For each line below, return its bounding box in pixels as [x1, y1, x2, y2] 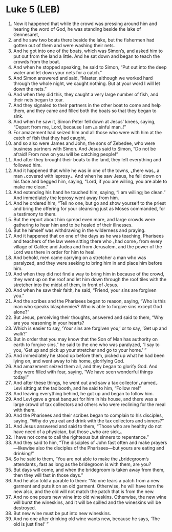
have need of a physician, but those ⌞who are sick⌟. [13, 429, 122, 435]
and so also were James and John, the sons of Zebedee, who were [13, 140, 155, 146]
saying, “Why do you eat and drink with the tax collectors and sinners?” [13, 417, 164, 423]
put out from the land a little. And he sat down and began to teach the [13, 53, 160, 59]
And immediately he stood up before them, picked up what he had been [13, 352, 165, 358]
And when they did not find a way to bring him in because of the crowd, [13, 270, 164, 277]
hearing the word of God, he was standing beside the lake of [13, 26, 141, 32]
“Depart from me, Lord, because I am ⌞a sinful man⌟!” [13, 124, 126, 130]
